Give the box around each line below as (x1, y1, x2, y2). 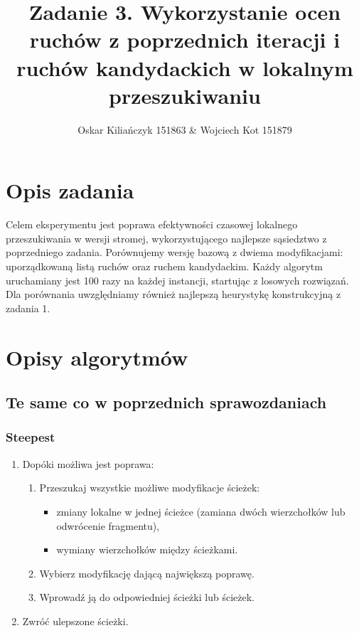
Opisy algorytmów (6, 342, 188, 371)
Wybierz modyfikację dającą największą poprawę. (39, 565, 254, 580)
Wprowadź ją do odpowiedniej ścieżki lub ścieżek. (39, 590, 254, 605)
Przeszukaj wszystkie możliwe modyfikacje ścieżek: (39, 480, 260, 495)
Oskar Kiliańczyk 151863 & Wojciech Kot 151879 (77, 122, 292, 137)
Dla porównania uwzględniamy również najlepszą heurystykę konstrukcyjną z (6, 287, 341, 302)
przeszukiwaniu (109, 80, 261, 110)
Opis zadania (6, 176, 134, 205)
